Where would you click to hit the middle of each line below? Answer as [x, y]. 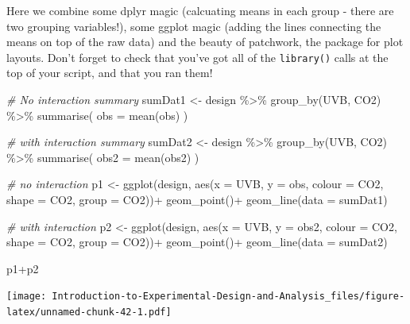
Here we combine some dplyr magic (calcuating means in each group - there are [200, 10]
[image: [27, 297]
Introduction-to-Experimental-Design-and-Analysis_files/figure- [228, 297]
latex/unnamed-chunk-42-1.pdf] [89, 312]
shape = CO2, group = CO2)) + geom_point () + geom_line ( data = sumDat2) [197, 242]
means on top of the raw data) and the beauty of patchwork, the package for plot [205, 42]
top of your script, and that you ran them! [110, 73]
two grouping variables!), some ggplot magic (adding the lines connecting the [194, 26]
